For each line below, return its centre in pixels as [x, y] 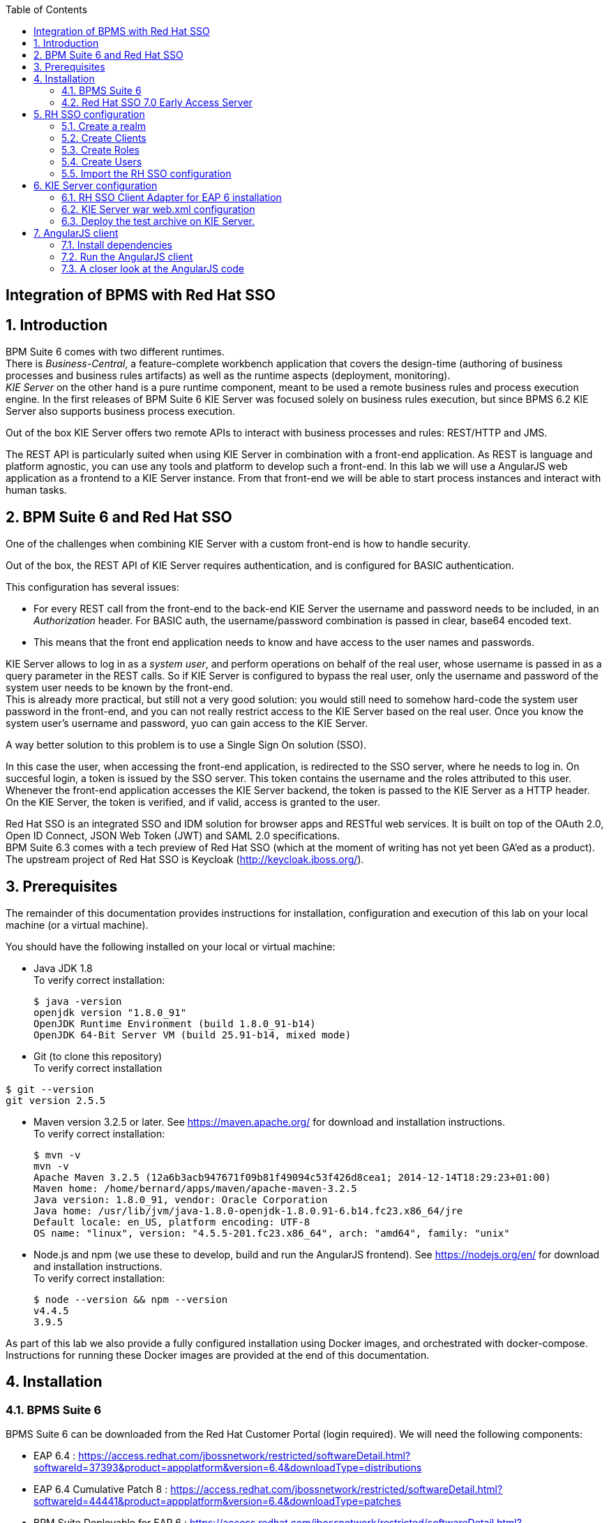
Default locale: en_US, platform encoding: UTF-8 [172, 1222]
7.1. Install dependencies [117, 245]
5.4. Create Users [102, 162]
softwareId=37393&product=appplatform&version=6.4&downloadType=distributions [228, 1468]
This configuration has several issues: [92, 587]
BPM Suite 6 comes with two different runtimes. [115, 352]
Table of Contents [47, 9]
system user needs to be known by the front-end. [119, 688]
